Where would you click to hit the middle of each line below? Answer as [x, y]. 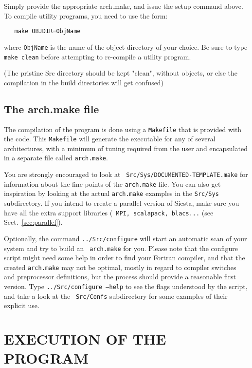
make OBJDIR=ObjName [47, 31]
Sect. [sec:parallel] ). [33, 222]
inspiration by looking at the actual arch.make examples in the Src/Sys [111, 193]
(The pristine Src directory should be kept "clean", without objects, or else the [121, 73]
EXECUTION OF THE [85, 339]
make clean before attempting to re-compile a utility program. [98, 56]
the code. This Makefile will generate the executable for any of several [110, 139]
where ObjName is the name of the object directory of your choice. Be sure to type [126, 47]
